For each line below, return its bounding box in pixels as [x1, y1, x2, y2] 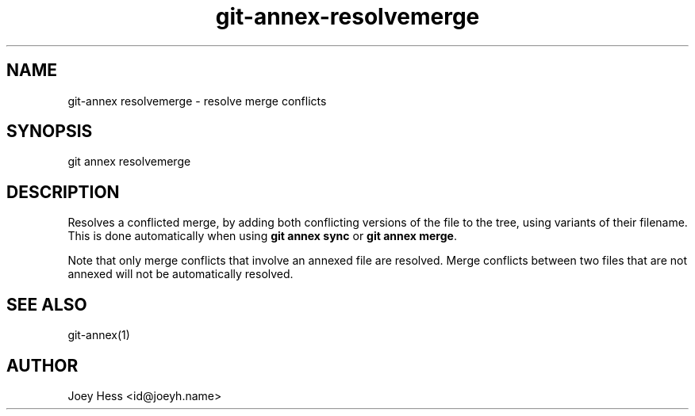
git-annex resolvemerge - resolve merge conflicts [67, 94, 327, 108]
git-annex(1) [67, 328, 130, 342]
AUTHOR [6, 355, 79, 376]
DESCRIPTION [6, 181, 120, 202]
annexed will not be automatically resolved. [67, 267, 294, 281]
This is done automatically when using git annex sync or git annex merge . [67, 229, 457, 243]
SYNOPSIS [6, 121, 93, 142]
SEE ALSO [6, 294, 87, 315]
